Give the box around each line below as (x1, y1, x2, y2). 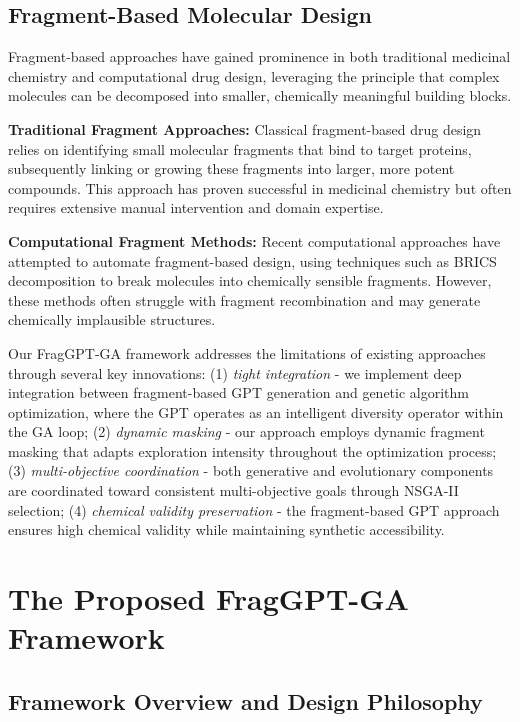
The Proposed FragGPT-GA (8, 578, 409, 619)
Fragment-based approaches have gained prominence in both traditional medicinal (8, 46, 511, 67)
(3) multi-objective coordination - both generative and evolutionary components (8, 460, 494, 481)
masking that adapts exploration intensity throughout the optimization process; (8, 440, 497, 461)
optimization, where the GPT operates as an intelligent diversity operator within (8, 401, 504, 422)
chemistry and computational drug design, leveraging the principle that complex (8, 65, 500, 86)
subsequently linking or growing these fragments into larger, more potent (8, 158, 455, 179)
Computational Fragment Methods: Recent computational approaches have (8, 230, 501, 251)
